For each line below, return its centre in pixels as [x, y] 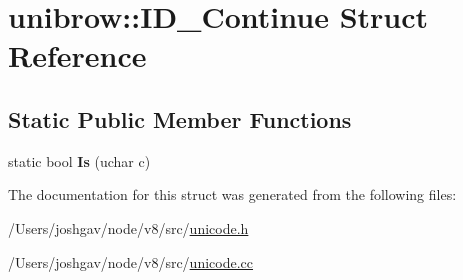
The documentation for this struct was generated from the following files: [232, 194]
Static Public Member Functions [180, 118]
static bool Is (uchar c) [79, 160]
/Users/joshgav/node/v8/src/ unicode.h [128, 227]
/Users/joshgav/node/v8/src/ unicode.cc [131, 261]
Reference [77, 55]
